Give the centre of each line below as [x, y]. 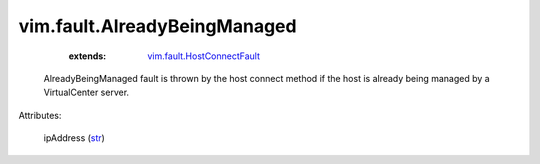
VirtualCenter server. [86, 92]
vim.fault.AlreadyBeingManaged [157, 26]
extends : [87, 56]
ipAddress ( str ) [74, 138]
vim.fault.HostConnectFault [203, 56]
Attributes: [40, 115]
